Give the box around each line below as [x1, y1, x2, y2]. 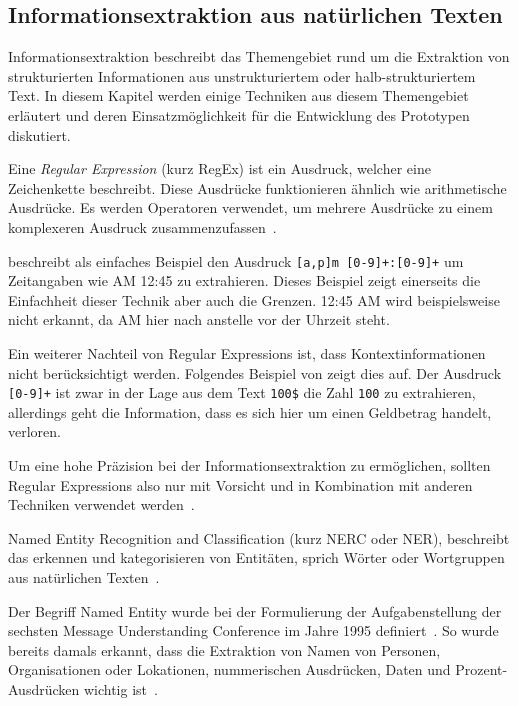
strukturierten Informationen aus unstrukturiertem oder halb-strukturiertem [8, 65, 476, 86]
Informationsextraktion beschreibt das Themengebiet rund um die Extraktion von [8, 46, 510, 67]
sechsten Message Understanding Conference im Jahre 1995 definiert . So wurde [8, 620, 499, 641]
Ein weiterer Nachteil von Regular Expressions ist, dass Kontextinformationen [8, 342, 486, 363]
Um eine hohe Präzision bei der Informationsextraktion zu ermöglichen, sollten [8, 455, 491, 476]
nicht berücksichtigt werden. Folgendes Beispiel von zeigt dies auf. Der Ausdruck [8, 362, 502, 383]
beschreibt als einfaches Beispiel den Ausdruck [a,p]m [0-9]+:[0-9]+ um [8, 250, 464, 271]
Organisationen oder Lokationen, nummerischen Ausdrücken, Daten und [8, 659, 451, 680]
